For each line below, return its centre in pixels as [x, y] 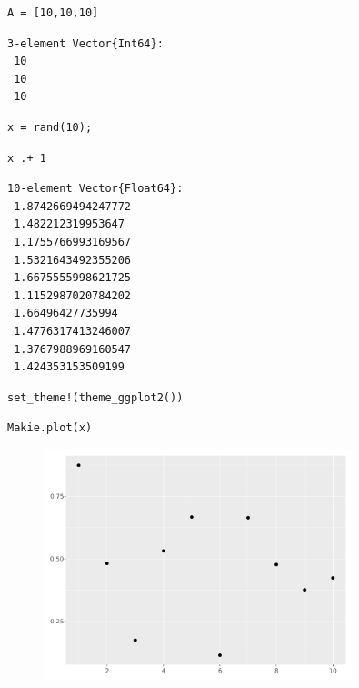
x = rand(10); [50, 127]
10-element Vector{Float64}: [95, 189]
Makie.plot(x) [50, 428]
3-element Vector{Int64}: [85, 43]
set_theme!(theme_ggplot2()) [95, 397]
